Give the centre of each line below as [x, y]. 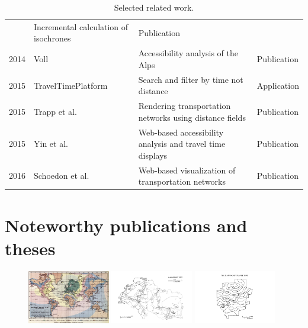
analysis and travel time [182, 144]
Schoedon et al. [62, 176]
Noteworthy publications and [126, 225]
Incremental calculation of [81, 26]
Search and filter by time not [191, 79]
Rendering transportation [185, 106]
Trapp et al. [55, 111]
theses [30, 248]
